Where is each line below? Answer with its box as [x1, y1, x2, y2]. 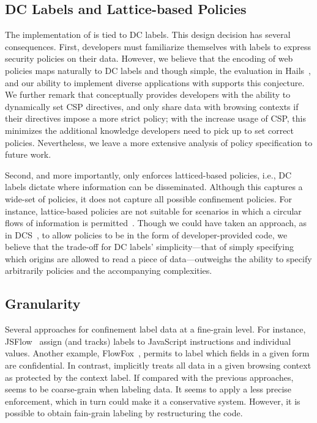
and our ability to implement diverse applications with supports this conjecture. [5, 76, 305, 89]
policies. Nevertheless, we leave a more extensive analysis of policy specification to [5, 136, 313, 149]
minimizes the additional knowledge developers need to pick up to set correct [5, 123, 294, 136]
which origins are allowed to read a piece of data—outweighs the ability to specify [5, 252, 312, 265]
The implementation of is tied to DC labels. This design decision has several [5, 28, 291, 41]
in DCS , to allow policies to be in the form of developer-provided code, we [5, 228, 288, 241]
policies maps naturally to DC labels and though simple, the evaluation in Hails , [5, 64, 311, 76]
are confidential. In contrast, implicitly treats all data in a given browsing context [5, 359, 311, 372]
